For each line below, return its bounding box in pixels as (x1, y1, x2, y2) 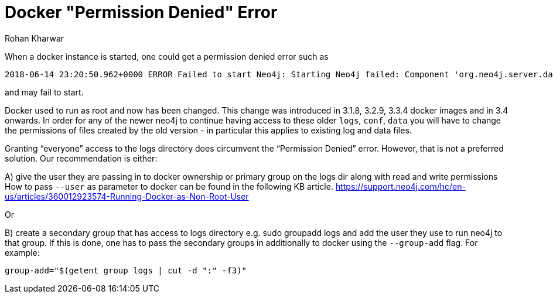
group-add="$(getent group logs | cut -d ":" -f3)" (5, 265, 247, 275)
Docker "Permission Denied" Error (5, 2, 278, 22)
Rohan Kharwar (5, 33, 64, 43)
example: (5, 247, 40, 258)
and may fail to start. (5, 87, 84, 97)
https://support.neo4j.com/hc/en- (335, 181, 466, 191)
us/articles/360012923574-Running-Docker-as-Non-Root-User (5, 191, 249, 201)
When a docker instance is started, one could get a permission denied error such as (5, 51, 329, 61)
